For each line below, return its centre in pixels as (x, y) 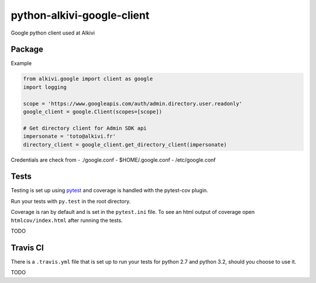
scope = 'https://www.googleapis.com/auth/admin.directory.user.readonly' (133, 103)
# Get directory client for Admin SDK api (85, 128)
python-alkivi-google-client (80, 15)
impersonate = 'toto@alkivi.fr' (70, 137)
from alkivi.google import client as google (88, 79)
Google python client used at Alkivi (53, 33)
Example (21, 63)
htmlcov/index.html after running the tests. (67, 220)
